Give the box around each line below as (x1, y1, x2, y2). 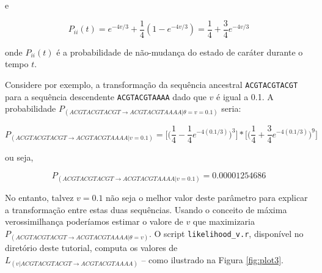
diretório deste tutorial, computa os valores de (5, 241, 178, 254)
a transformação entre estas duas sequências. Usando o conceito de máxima (5, 203, 287, 216)
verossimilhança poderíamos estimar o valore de (5, 215, 183, 228)
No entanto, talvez (5, 191, 74, 204)
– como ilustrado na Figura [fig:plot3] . (141, 253, 284, 266)
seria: (221, 102, 241, 115)
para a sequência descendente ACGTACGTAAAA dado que (5, 90, 207, 103)
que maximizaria (192, 215, 255, 228)
